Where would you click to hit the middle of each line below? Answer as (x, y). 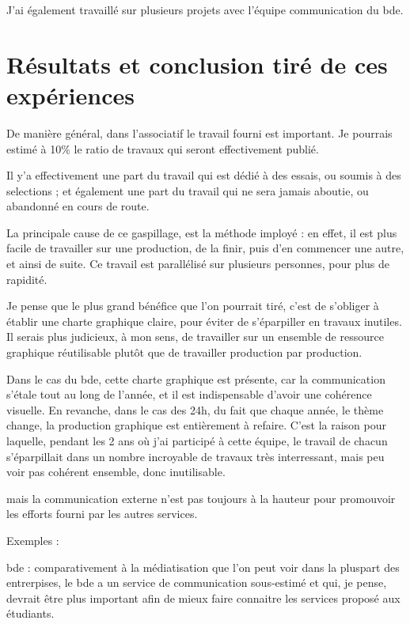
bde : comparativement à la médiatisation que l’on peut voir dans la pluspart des (203, 567)
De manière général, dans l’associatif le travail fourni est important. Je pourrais (199, 132)
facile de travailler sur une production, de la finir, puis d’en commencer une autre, (205, 248)
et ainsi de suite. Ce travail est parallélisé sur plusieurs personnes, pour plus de (198, 264)
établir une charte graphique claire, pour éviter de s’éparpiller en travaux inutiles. (204, 321)
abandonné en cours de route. (78, 206)
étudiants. (30, 613)
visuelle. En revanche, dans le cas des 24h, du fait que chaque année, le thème (195, 409)
